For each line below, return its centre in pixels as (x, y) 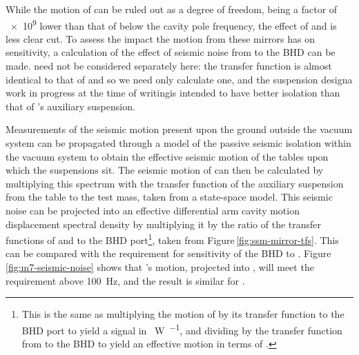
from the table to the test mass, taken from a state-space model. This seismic (169, 197)
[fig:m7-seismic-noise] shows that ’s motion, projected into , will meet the (160, 267)
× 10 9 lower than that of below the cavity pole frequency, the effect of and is (173, 24)
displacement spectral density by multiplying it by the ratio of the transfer (164, 224)
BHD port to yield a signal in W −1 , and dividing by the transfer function (182, 329)
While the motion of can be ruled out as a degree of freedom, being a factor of (172, 9)
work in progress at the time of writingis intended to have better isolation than (173, 93)
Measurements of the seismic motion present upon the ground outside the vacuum (179, 129)
